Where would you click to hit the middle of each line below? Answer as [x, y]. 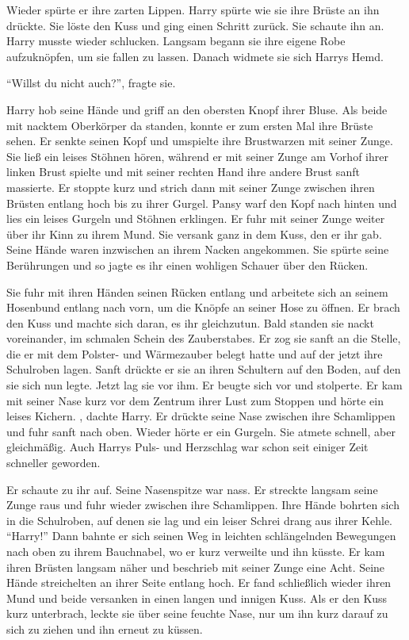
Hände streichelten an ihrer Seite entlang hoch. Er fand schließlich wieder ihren [199, 583]
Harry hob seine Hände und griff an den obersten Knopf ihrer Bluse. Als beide [197, 109]
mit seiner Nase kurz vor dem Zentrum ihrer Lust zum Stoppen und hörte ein [195, 400]
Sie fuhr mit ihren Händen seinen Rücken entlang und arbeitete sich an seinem [197, 291]
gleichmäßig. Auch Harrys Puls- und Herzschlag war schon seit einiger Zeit [187, 447]
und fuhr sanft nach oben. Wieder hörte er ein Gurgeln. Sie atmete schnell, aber [201, 431]
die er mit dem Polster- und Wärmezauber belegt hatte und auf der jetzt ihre [195, 353]
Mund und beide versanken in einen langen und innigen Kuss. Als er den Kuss [197, 598]
